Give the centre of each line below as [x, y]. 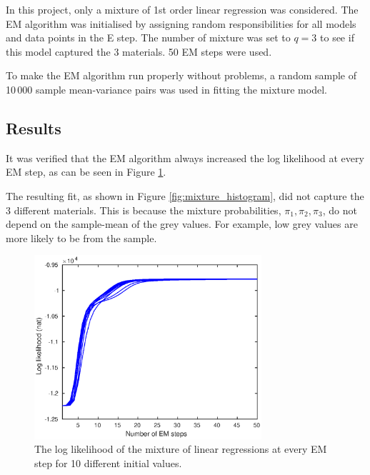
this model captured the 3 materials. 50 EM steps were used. [139, 51]
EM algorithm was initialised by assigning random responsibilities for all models [181, 23]
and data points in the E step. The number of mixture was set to [148, 37]
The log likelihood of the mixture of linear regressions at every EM [181, 449]
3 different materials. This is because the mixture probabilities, [144, 210]
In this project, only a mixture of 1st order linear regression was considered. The [182, 9]
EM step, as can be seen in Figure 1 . [86, 172]
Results [34, 127]
